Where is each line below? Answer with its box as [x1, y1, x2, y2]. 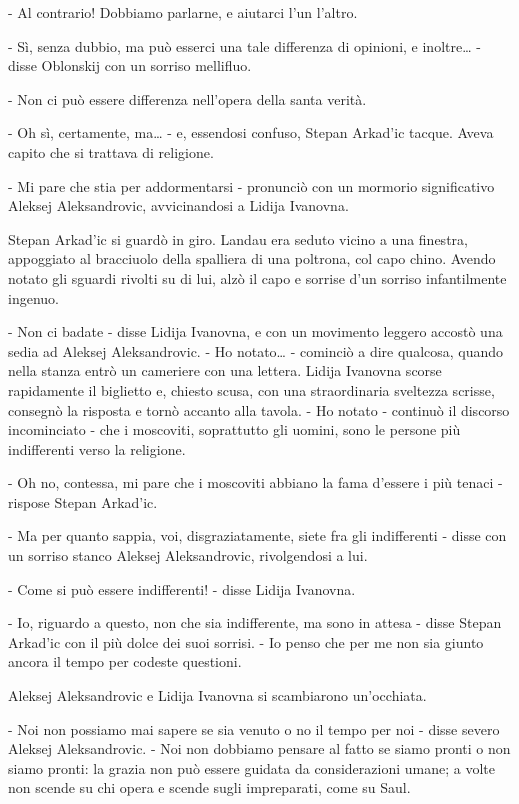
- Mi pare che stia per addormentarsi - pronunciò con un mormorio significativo [8, 175, 495, 196]
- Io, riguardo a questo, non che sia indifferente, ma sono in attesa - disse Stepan [8, 612, 502, 633]
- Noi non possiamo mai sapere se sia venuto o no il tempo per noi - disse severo [8, 718, 500, 739]
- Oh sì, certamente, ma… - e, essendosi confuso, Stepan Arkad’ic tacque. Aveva [8, 122, 494, 143]
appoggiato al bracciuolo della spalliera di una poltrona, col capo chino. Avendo [8, 248, 496, 269]
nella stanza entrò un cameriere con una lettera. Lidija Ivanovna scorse [8, 360, 442, 381]
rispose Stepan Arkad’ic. [8, 491, 158, 512]
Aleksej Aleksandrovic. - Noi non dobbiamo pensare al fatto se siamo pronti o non [8, 738, 511, 759]
